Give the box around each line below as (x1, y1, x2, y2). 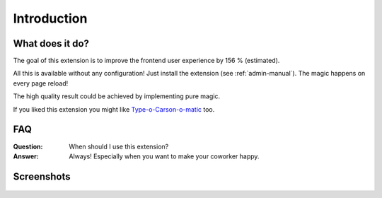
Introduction (13, 11, 88, 26)
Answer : (13, 152, 39, 161)
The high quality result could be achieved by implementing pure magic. (13, 92, 221, 100)
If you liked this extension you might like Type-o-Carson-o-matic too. (13, 105, 215, 113)
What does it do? (13, 37, 90, 49)
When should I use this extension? (69, 142, 169, 151)
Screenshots (13, 170, 71, 182)
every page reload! (13, 78, 69, 88)
